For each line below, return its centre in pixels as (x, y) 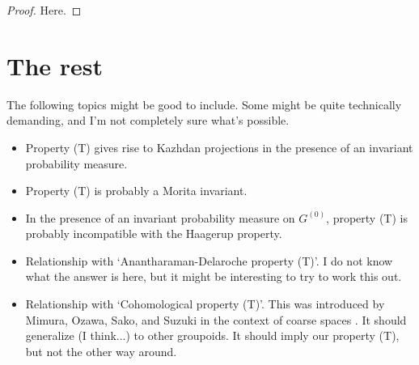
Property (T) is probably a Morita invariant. (136, 191)
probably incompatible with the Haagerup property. (154, 233)
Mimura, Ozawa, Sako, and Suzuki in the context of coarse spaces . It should (216, 319)
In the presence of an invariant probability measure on (160, 217)
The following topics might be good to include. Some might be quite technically (204, 104)
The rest (55, 65)
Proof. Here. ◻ (44, 10)
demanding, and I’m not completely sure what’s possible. (148, 120)
